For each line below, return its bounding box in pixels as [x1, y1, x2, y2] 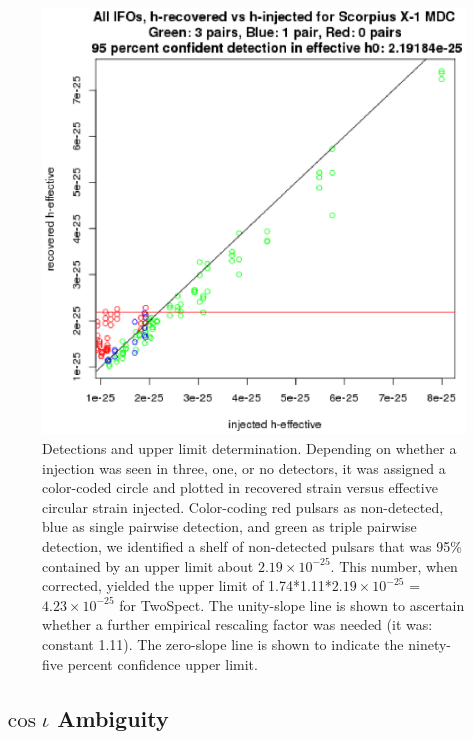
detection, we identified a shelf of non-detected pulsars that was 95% [42, 536, 462, 557]
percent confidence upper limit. [67, 653, 258, 674]
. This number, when [330, 555, 458, 576]
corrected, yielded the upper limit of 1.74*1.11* [42, 575, 332, 596]
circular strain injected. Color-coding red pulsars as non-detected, [42, 496, 444, 517]
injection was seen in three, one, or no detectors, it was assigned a [42, 457, 446, 478]
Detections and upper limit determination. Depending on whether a [42, 438, 457, 459]
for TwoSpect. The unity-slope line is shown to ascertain [119, 594, 465, 615]
